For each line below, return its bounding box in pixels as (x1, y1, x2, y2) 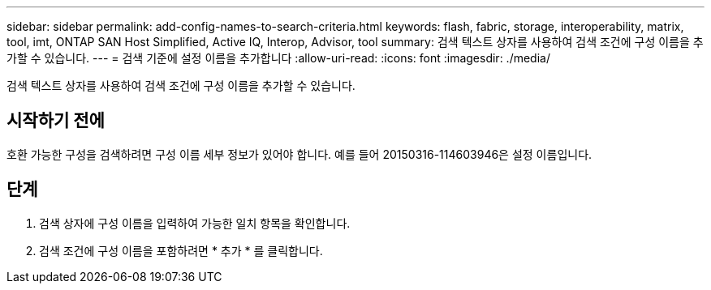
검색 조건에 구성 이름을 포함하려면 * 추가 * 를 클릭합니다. (39, 243, 323, 258)
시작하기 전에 (6, 110, 105, 131)
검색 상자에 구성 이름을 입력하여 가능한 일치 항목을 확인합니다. (39, 215, 351, 230)
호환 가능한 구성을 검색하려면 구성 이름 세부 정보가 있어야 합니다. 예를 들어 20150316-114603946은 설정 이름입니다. (6, 147, 592, 161)
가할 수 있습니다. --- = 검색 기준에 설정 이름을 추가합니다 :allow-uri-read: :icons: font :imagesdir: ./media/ (6, 51, 550, 65)
